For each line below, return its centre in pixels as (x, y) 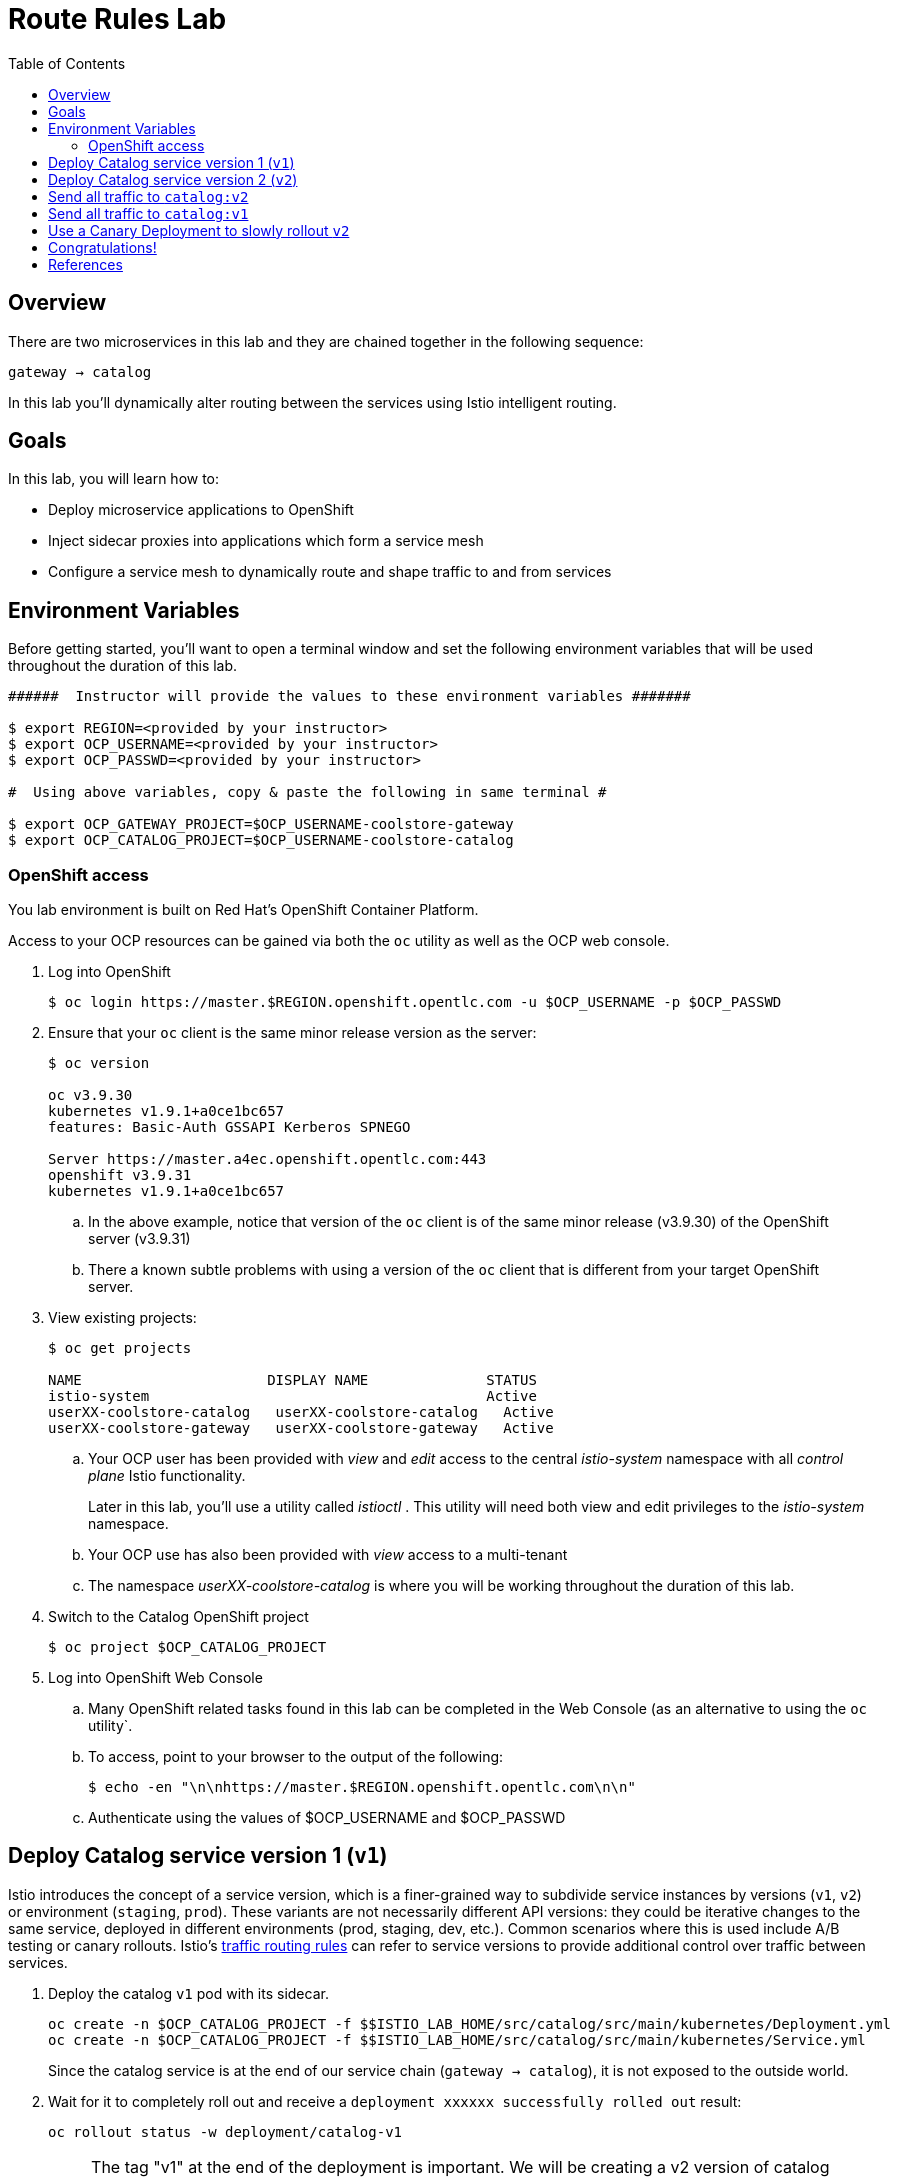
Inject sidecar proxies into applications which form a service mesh (266, 541)
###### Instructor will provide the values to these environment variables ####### (349, 696)
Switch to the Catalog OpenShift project (178, 1617)
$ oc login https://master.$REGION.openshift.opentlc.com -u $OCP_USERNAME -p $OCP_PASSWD (415, 1002)
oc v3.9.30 (90, 1095)
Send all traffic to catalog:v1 (148, 213)
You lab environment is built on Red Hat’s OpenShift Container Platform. (243, 910)
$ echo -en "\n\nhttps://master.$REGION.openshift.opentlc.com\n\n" (362, 1787)
